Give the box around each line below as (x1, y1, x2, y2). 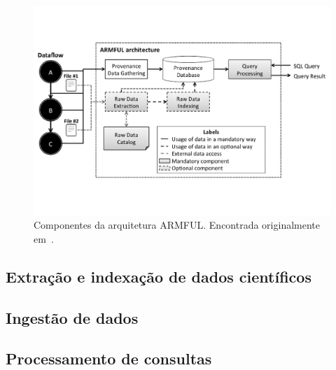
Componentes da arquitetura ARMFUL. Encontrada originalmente (34, 218, 320, 232)
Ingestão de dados (6, 306, 139, 328)
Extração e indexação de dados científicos (6, 265, 311, 287)
